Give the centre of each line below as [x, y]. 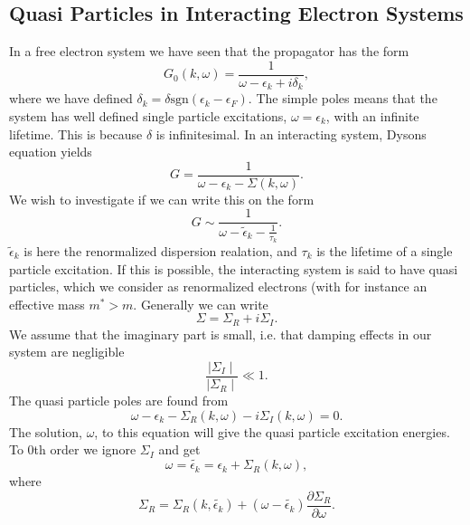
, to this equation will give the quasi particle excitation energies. [272, 431]
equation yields [51, 152]
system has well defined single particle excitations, [148, 115]
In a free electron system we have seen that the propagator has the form [209, 51]
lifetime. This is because [76, 134]
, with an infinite [372, 115]
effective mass [47, 304]
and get [179, 449]
